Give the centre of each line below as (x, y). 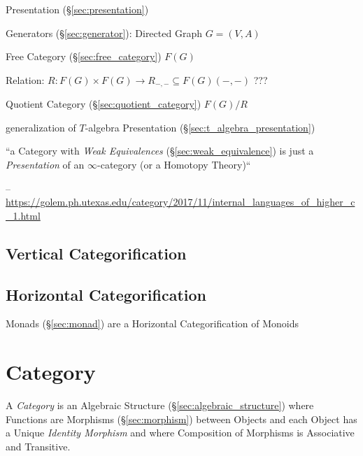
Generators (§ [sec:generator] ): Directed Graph (104, 33)
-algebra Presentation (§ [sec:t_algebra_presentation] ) (200, 127)
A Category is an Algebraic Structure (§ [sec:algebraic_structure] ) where (160, 405)
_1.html (23, 215)
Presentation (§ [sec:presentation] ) (77, 9)
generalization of (41, 127)
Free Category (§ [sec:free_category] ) (84, 56)
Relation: (25, 79)
